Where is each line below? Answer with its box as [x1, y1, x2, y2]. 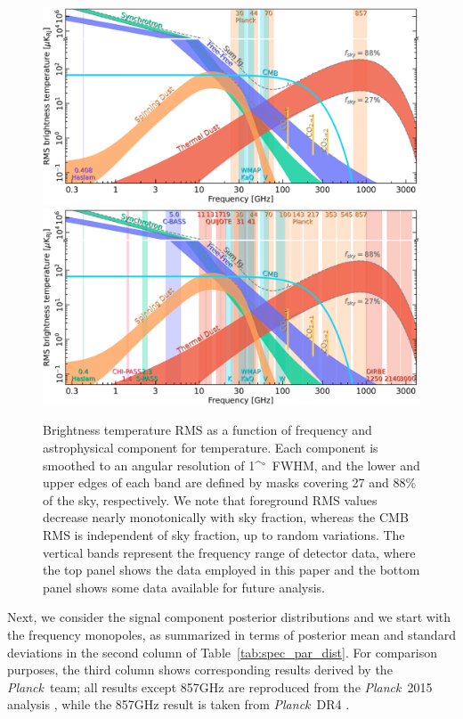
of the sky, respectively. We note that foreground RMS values [43, 490, 378, 509]
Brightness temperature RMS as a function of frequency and [43, 421, 372, 439]
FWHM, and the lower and [272, 455, 420, 474]
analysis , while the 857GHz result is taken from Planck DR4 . [7, 695, 350, 714]
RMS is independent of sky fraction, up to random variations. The [43, 525, 405, 543]
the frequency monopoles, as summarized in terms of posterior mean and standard [7, 625, 456, 643]
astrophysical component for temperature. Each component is [43, 438, 378, 456]
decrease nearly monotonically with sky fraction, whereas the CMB [43, 508, 409, 527]
